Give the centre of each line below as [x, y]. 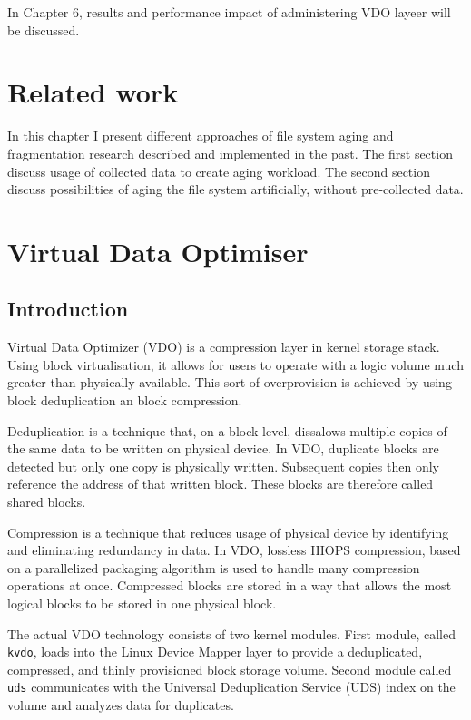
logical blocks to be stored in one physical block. [142, 603]
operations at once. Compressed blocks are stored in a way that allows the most [230, 585]
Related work [93, 92]
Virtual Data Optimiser [158, 251]
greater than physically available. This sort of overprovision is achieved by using [230, 382]
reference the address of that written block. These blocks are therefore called [221, 484]
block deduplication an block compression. [125, 400]
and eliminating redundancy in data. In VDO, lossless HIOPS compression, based [234, 550]
